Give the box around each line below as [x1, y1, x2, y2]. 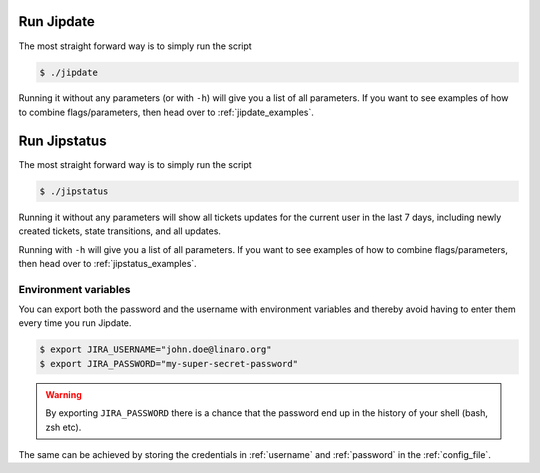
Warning [45, 388, 82, 400]
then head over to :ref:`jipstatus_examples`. [18, 257, 197, 269]
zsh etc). [45, 421, 82, 433]
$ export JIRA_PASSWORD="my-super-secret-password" [39, 358, 299, 369]
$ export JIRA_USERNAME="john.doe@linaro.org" [39, 344, 272, 355]
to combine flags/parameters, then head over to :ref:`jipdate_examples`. [18, 106, 315, 118]
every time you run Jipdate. [18, 317, 132, 329]
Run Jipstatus [18, 132, 107, 149]
